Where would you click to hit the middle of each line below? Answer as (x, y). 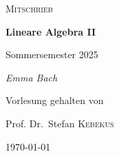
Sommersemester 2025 (52, 54)
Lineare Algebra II (51, 31)
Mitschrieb (29, 8)
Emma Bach (32, 77)
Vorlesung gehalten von (55, 100)
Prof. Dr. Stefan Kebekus (60, 123)
